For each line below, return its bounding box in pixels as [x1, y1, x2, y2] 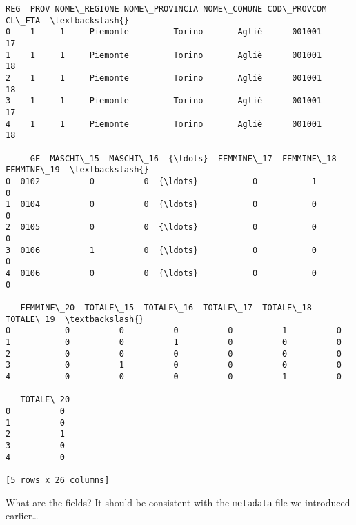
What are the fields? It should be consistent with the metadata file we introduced [6, 495, 350, 509]
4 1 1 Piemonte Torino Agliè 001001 [6, 119, 322, 129]
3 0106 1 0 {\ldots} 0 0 [6, 245, 317, 255]
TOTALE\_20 [20, 395, 70, 405]
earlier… [6, 508, 39, 523]
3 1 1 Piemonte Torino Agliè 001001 [6, 96, 322, 106]
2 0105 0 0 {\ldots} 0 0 [6, 222, 317, 232]
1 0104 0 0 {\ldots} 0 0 [6, 199, 317, 210]
